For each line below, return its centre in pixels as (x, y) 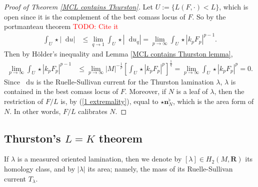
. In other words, (35, 111)
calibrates (93, 111)
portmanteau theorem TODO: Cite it (61, 26)
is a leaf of (192, 91)
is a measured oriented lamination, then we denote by (99, 159)
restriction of (24, 101)
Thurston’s (32, 138)
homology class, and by (40, 168)
